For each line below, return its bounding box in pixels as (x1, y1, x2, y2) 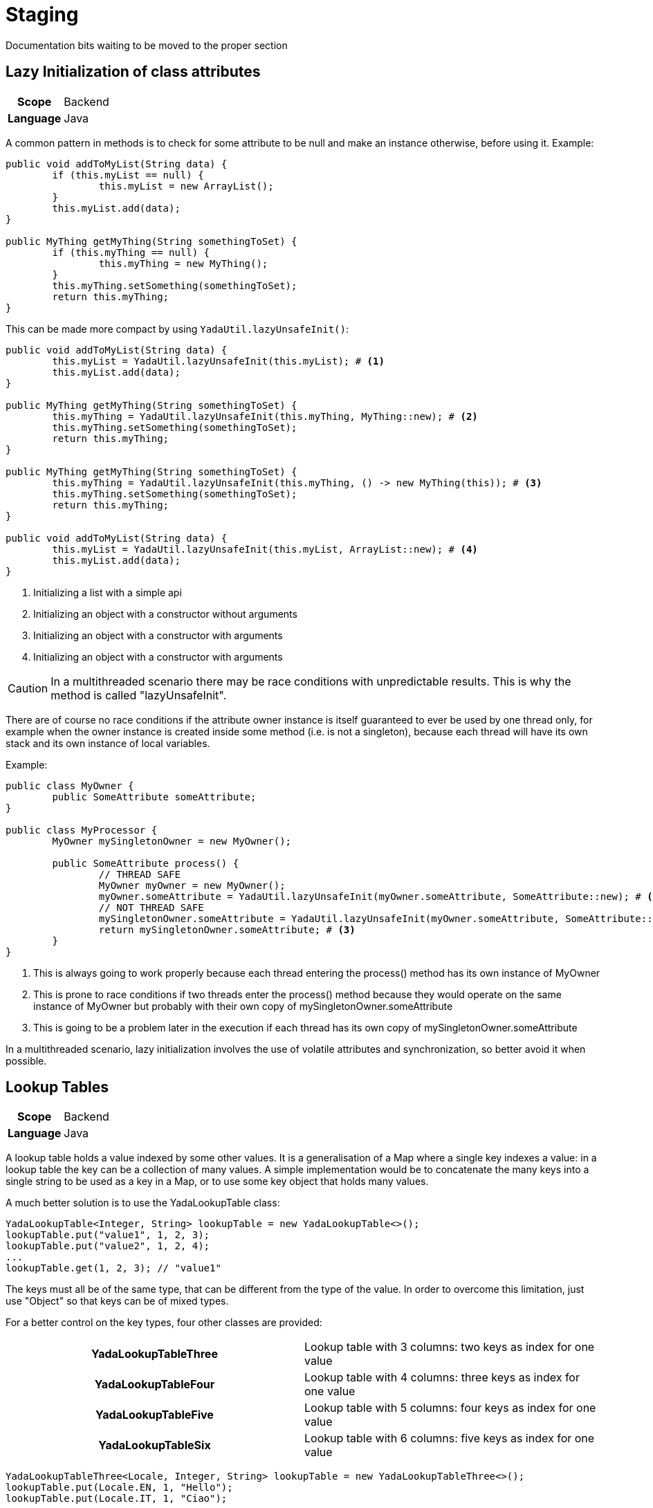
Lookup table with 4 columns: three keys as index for (304, 1370, 580, 1385)
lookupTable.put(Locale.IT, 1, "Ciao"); (6, 1493, 228, 1505)
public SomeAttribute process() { (52, 857, 239, 869)
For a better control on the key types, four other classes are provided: (6, 1316, 322, 1329)
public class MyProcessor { (6, 824, 158, 836)
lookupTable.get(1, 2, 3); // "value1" (6, 1262, 221, 1274)
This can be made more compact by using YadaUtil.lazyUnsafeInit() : (6, 322, 349, 335)
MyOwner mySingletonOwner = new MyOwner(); (52, 835, 292, 847)
